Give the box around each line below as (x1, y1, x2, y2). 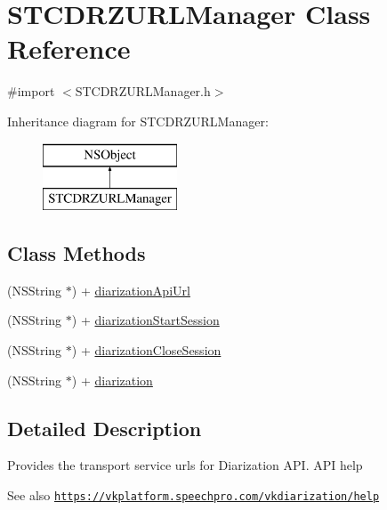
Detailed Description (7, 414, 202, 441)
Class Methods (7, 239, 146, 267)
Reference (7, 30, 131, 67)
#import (7, 82, 55, 101)
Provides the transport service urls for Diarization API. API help (7, 456, 363, 474)
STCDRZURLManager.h (75, 82, 211, 101)
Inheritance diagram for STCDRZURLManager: (7, 111, 269, 130)
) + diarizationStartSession (71, 311, 220, 329)
